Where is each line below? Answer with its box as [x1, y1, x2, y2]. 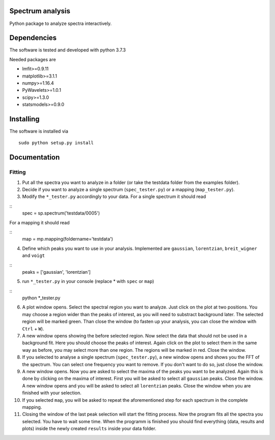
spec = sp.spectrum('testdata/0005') [22, 210, 100, 216]
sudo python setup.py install [18, 140, 94, 146]
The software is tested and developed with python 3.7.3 [9, 47, 126, 53]
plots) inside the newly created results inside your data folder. [22, 426, 156, 432]
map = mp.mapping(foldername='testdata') [22, 236, 113, 242]
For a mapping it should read [9, 219, 70, 225]
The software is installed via [9, 128, 68, 135]
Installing [9, 115, 40, 123]
